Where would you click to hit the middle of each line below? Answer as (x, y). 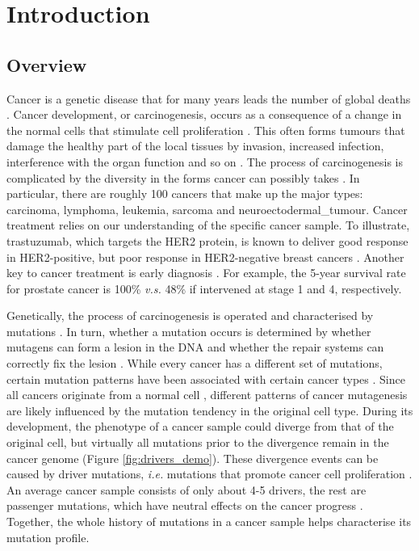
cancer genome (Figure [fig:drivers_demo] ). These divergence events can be (193, 458)
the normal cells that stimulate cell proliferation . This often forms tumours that (206, 130)
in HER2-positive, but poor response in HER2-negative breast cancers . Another (205, 257)
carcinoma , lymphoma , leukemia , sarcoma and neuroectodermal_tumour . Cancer (207, 209)
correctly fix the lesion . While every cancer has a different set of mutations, (195, 363)
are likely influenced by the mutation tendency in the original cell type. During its (210, 410)
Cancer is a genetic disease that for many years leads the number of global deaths (209, 98)
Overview (47, 64)
